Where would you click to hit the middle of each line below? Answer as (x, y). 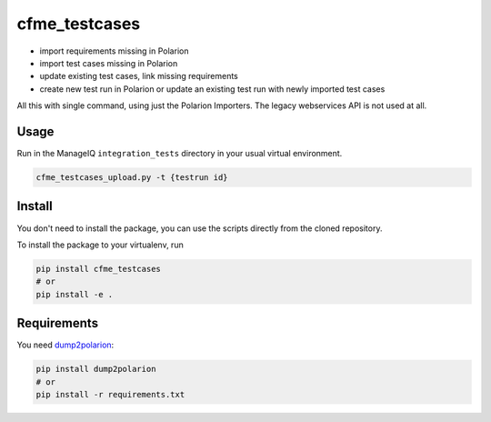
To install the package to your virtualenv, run (100, 245)
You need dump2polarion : (65, 345)
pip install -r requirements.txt (110, 394)
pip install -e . (75, 294)
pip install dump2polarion (96, 369)
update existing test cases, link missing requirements (139, 76)
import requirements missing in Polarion (114, 51)
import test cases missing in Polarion (109, 63)
